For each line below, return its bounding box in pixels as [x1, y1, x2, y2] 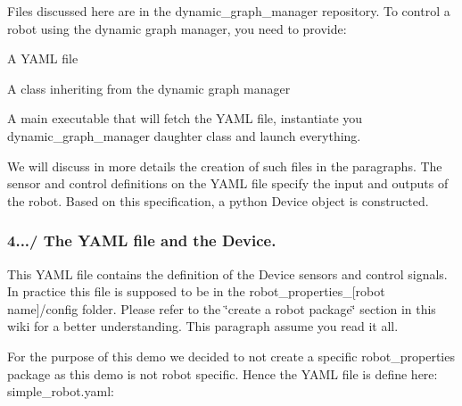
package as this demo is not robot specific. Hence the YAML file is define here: [7, 364, 438, 383]
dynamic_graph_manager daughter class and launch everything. [7, 126, 361, 145]
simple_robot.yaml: [7, 382, 114, 401]
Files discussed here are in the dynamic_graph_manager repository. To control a [7, 2, 450, 20]
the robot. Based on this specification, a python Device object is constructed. [7, 191, 429, 210]
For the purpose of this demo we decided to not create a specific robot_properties [7, 346, 455, 365]
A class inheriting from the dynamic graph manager [7, 79, 291, 97]
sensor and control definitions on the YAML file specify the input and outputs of [7, 174, 449, 193]
